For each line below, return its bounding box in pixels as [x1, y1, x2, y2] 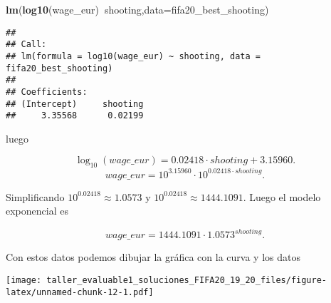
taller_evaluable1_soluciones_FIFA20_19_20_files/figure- [46, 275, 327, 286]
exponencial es [6, 203, 68, 218]
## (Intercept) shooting [6, 98, 144, 109]
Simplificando [6, 189, 65, 204]
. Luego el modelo [243, 189, 321, 204]
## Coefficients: [6, 86, 88, 97]
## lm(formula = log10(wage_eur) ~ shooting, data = [6, 51, 261, 61]
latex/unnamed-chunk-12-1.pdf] [6, 287, 154, 297]
